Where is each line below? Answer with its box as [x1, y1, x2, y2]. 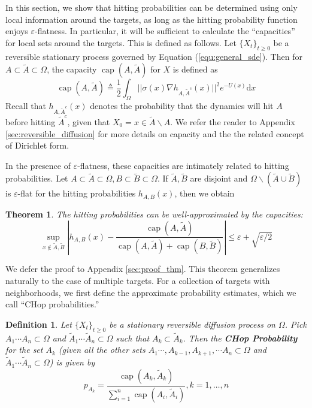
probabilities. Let [5, 172, 68, 185]
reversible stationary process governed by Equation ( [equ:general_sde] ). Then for [5, 50, 302, 62]
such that [116, 331, 150, 344]
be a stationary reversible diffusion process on [109, 318, 275, 330]
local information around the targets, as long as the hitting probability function [5, 13, 298, 25]
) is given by [49, 356, 95, 368]
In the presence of [5, 159, 71, 171]
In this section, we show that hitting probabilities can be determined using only [5, 1, 298, 13]
